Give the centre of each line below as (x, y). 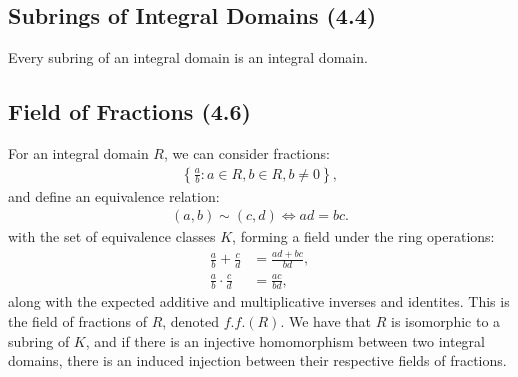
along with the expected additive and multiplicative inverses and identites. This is (259, 301)
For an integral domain (78, 153)
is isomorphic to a (445, 320)
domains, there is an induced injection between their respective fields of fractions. (257, 360)
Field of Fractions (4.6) (130, 111)
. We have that (326, 320)
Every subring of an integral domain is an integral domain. (188, 57)
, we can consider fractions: (247, 153)
